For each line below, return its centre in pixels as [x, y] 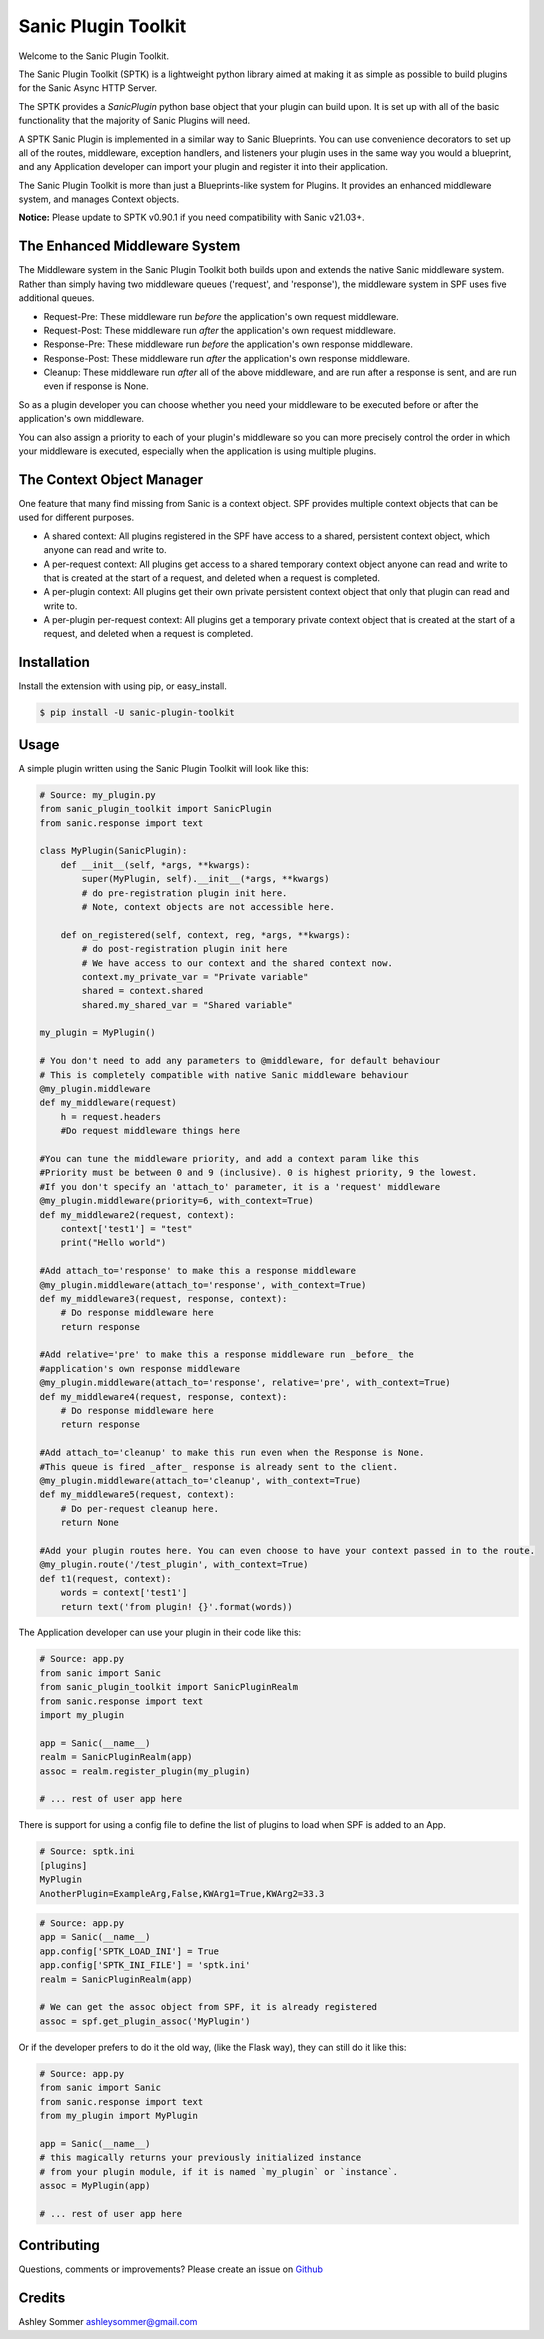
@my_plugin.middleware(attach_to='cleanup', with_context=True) [200, 1480]
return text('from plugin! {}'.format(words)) [177, 1606]
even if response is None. [96, 386]
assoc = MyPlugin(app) [95, 2185]
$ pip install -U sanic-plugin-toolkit [137, 713]
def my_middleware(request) [108, 1103]
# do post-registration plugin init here [184, 949]
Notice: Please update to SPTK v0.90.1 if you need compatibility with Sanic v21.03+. [191, 217]
